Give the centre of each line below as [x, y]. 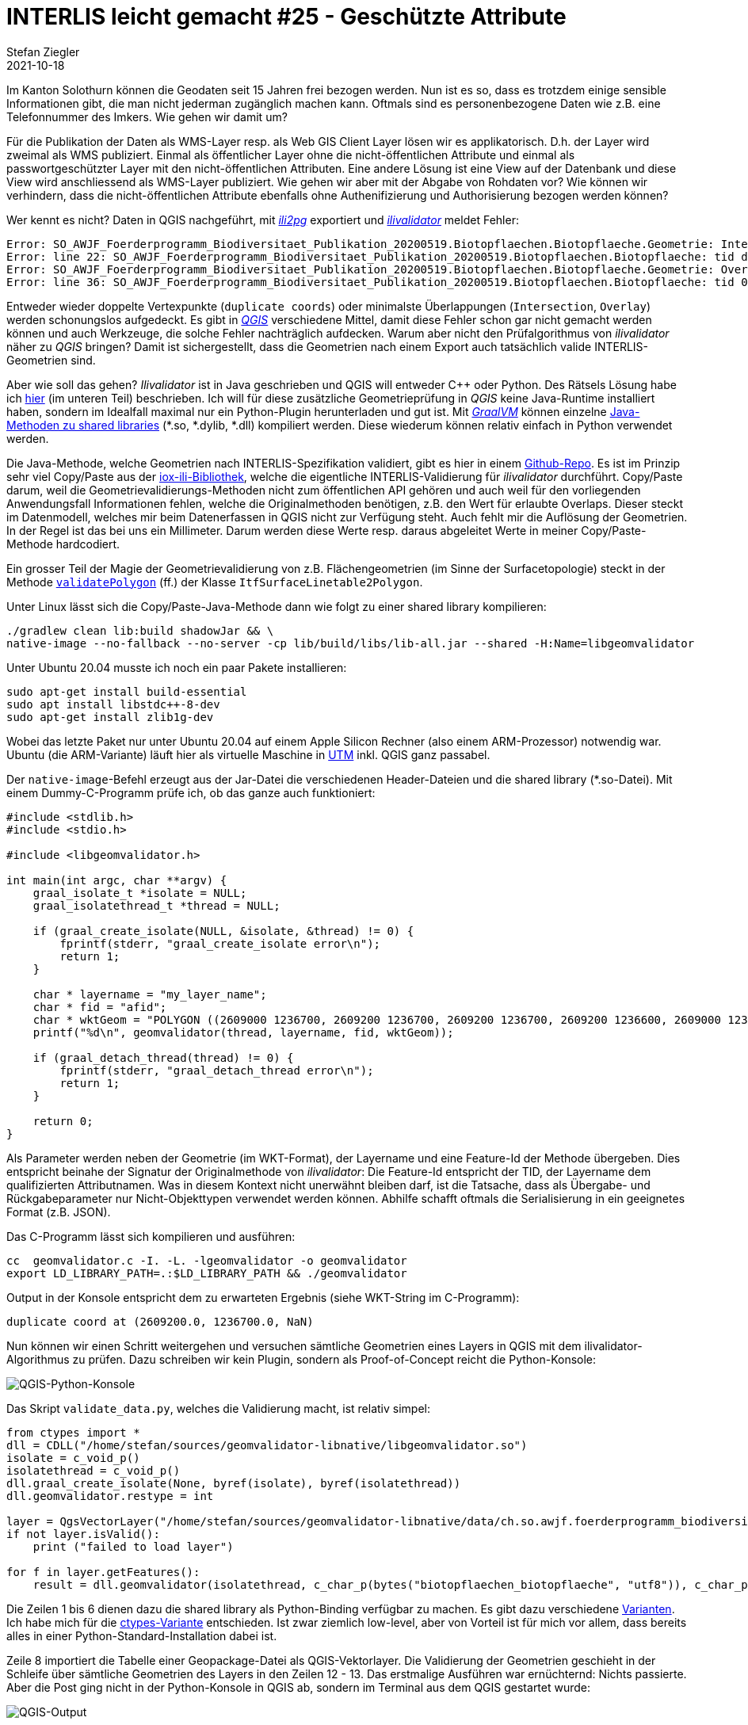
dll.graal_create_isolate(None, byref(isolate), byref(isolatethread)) [234, 1483]
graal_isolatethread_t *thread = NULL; [156, 905]
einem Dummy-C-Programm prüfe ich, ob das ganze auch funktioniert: [191, 792]
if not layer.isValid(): [83, 1534]
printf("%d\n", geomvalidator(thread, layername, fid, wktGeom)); [243, 1032]
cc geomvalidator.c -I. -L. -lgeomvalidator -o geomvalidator [207, 1260]
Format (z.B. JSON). [59, 1212]
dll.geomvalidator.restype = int [110, 1496]
